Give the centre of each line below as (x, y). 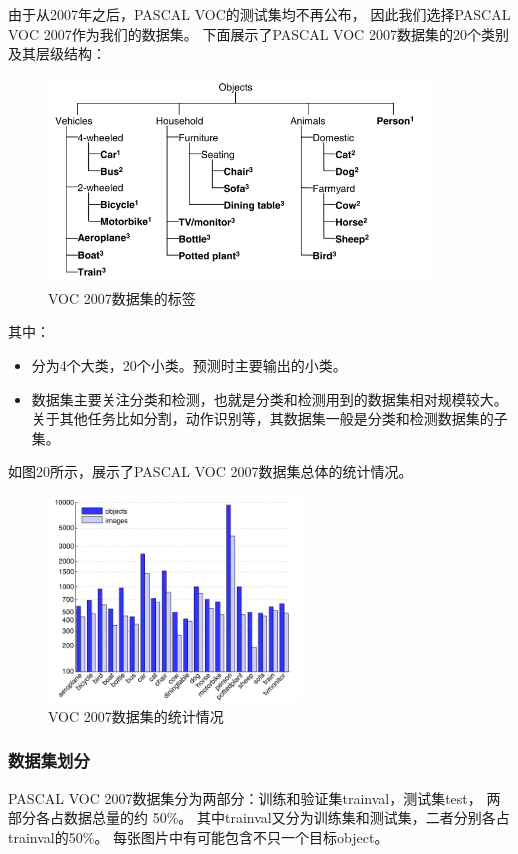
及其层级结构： (57, 53)
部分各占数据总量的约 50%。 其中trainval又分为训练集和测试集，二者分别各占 (259, 817)
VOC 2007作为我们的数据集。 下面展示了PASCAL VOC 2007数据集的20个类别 (258, 33)
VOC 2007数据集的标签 (122, 297)
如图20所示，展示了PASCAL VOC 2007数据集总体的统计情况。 (210, 471)
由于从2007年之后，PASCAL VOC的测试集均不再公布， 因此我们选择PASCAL (259, 14)
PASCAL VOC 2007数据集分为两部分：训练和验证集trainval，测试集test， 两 (254, 797)
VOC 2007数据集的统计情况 (136, 715)
